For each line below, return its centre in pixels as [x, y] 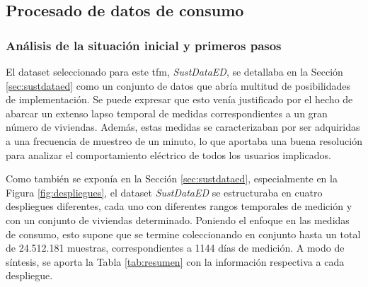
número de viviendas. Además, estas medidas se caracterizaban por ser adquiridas [183, 127]
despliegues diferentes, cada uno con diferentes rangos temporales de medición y [179, 206]
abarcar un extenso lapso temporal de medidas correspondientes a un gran [167, 113]
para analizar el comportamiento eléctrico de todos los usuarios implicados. [168, 154]
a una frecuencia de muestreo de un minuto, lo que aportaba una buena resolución [184, 140]
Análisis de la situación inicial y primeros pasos [144, 45]
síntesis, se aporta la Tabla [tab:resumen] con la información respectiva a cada [175, 261]
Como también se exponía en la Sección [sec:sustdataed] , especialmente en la [172, 178]
